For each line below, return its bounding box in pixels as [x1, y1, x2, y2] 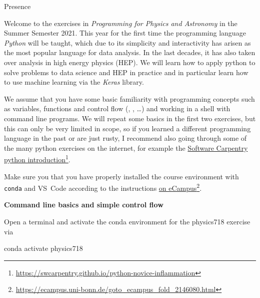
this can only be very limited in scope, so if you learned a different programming [4, 123, 251, 133]
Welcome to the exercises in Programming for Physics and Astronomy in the [4, 18, 237, 28]
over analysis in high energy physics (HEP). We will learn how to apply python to [4, 57, 255, 67]
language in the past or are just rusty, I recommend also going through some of [4, 133, 247, 143]
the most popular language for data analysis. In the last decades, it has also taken [4, 47, 255, 58]
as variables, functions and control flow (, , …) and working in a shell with [4, 103, 230, 114]
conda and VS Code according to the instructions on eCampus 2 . [4, 181, 202, 193]
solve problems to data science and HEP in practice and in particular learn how [4, 67, 248, 77]
